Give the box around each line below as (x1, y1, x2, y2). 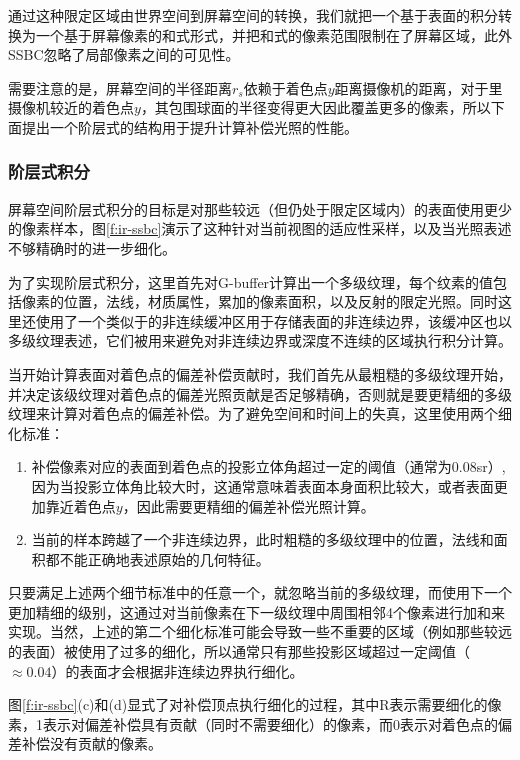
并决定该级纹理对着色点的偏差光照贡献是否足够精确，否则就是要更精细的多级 (8, 383, 512, 404)
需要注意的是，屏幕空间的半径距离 (8, 77, 232, 98)
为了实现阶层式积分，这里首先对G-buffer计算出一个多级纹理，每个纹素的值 (8, 271, 494, 292)
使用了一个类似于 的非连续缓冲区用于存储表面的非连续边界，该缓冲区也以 (35, 310, 512, 331)
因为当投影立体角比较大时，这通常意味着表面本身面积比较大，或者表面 (31, 475, 494, 496)
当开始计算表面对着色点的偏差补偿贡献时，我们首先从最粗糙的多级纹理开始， (8, 363, 512, 384)
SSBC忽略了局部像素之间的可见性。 (8, 44, 240, 65)
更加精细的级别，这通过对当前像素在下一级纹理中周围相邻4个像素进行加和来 (8, 601, 505, 622)
